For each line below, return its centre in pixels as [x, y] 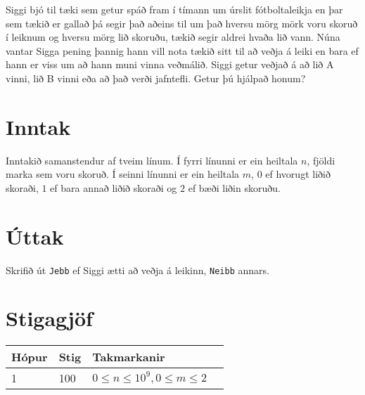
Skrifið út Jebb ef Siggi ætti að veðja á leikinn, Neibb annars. [137, 270]
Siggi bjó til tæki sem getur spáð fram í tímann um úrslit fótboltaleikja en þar [174, 9]
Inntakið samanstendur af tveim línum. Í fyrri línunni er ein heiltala [152, 160]
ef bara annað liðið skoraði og [114, 187]
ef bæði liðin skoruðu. [234, 187]
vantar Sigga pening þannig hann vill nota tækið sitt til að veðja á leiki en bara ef [182, 50]
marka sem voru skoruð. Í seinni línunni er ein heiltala [123, 174]
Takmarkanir [129, 357]
